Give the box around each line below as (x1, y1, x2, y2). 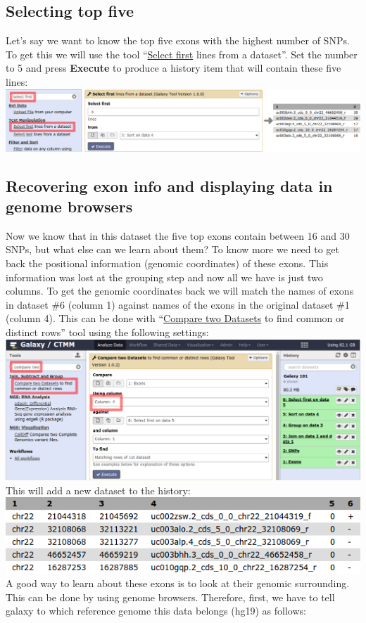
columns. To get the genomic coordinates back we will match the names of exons (6, 283, 354, 298)
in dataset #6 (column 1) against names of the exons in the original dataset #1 (6, 297, 350, 311)
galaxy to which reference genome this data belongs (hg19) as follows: (6, 603, 306, 618)
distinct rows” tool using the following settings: (6, 325, 209, 339)
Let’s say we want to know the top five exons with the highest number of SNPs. (6, 33, 350, 48)
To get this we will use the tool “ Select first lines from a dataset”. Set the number (6, 46, 358, 61)
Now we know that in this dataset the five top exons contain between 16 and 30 (6, 228, 350, 243)
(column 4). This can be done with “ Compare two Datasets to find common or (6, 311, 345, 326)
